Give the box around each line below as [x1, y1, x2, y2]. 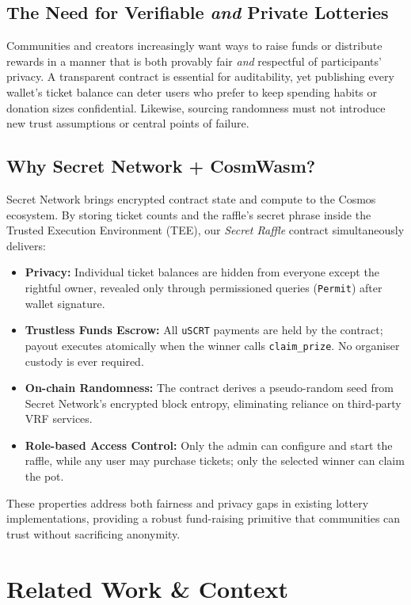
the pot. [25, 468, 64, 485]
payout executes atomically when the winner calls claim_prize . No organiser [25, 337, 400, 353]
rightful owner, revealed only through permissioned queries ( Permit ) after [25, 279, 382, 295]
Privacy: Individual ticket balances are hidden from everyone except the [25, 264, 379, 280]
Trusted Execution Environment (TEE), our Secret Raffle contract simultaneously [6, 222, 405, 238]
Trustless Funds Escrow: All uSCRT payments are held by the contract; [25, 322, 383, 338]
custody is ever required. [25, 352, 144, 369]
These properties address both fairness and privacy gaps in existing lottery [6, 494, 369, 511]
